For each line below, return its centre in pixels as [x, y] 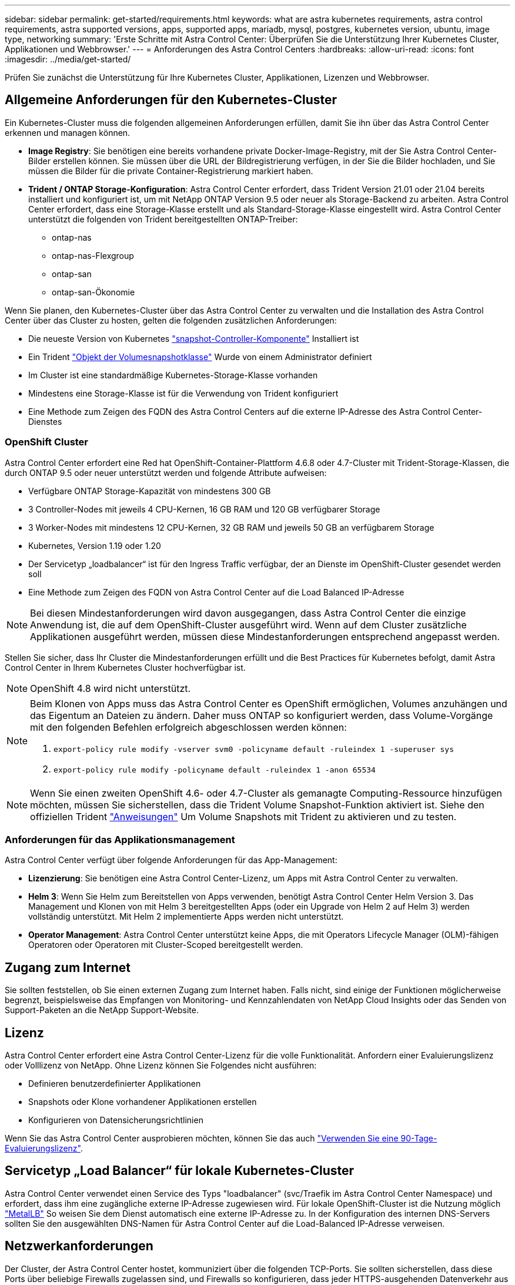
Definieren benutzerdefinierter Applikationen [115, 1084]
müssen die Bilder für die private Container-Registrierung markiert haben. [171, 171]
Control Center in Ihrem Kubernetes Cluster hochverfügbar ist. [125, 667]
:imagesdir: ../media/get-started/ [68, 59]
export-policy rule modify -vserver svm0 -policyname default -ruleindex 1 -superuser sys [254, 749]
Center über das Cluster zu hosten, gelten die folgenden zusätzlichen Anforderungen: [171, 320]
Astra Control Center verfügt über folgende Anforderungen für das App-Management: [171, 860]
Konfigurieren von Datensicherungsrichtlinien [116, 1120]
